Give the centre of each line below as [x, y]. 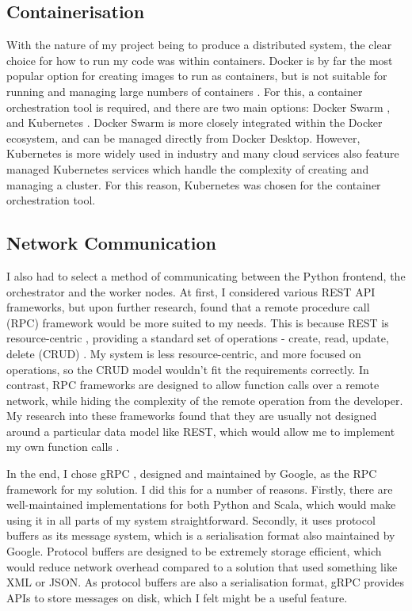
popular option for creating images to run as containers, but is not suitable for [197, 76]
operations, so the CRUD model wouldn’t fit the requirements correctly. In [188, 369]
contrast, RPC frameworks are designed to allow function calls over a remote [193, 385]
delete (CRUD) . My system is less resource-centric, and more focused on [184, 353]
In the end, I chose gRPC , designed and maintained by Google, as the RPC [192, 474]
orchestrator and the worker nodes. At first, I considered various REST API [191, 291]
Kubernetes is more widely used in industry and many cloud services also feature [203, 153]
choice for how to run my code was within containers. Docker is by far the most [200, 60]
